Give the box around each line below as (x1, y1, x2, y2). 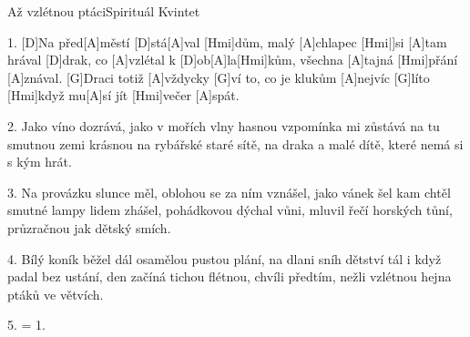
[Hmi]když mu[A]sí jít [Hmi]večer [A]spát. (7, 86, 240, 105)
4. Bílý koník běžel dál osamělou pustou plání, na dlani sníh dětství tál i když (7, 249, 442, 268)
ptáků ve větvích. (7, 284, 104, 303)
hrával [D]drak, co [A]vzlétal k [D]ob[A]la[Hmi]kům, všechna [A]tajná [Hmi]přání (7, 50, 458, 69)
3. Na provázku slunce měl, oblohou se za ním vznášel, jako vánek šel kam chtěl (7, 182, 451, 201)
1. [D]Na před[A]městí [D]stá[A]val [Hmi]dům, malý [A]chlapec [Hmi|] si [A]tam (7, 32, 447, 51)
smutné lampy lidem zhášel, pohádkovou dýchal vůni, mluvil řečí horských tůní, (7, 200, 453, 220)
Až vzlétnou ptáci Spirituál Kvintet (7, 2, 200, 20)
